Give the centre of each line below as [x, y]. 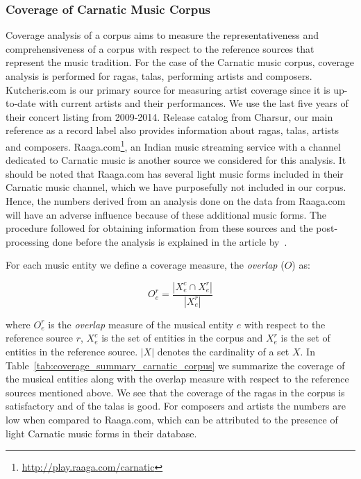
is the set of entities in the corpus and [182, 338]
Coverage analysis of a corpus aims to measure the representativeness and [162, 35]
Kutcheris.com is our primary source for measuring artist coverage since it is [168, 89]
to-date [21, 103]
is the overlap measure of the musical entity [141, 324]
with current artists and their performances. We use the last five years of [194, 103]
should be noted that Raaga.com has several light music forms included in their [175, 173]
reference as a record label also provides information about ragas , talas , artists [172, 130]
